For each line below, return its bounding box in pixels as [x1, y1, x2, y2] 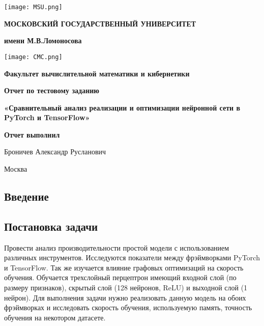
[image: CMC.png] [4, 53, 63, 61]
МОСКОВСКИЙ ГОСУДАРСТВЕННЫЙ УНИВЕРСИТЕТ [4, 18, 196, 29]
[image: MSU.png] [4, 4, 63, 11]
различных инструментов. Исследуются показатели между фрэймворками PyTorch [4, 252, 260, 263]
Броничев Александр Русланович [4, 146, 106, 157]
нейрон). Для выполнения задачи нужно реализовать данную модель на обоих [4, 292, 246, 303]
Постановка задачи [4, 218, 98, 234]
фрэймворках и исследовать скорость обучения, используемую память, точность [4, 302, 252, 313]
